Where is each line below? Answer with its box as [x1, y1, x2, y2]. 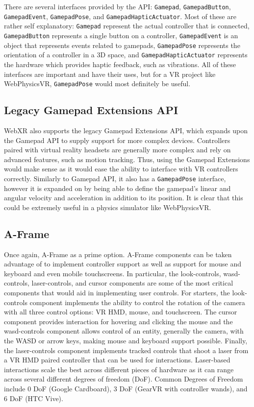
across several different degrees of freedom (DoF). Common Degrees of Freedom [4, 374, 243, 384]
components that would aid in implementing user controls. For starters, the [4, 287, 230, 297]
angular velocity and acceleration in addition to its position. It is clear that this [4, 192, 243, 203]
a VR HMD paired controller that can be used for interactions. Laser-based [4, 355, 230, 365]
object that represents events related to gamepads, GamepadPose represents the [4, 40, 240, 50]
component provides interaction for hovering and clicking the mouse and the [4, 316, 233, 326]
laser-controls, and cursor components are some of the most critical [31, 278, 233, 288]
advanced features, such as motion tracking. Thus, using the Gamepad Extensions [4, 154, 250, 164]
